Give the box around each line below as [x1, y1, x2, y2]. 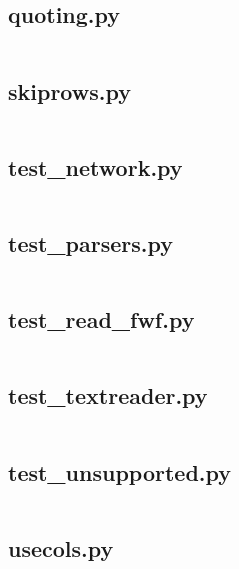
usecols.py [8, 532, 114, 563]
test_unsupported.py [8, 456, 232, 487]
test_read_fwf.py [8, 304, 195, 335]
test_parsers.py [8, 228, 174, 258]
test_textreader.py [8, 380, 208, 411]
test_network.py [8, 151, 183, 182]
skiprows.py [8, 75, 131, 106]
